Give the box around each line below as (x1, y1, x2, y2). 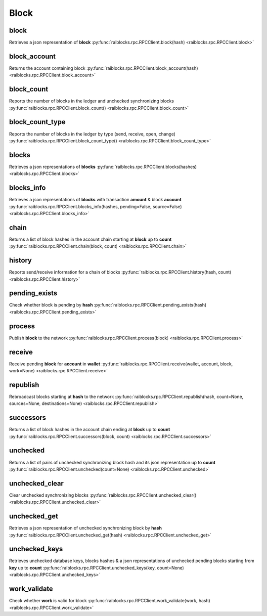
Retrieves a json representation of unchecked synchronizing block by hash (9, 525, 162, 531)
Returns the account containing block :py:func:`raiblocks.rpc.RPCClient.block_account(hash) (9, 65, 198, 71)
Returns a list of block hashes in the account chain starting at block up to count (9, 236, 172, 242)
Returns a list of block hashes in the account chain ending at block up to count (9, 427, 170, 433)
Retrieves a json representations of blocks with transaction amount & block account (9, 197, 181, 203)
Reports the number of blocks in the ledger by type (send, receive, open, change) (9, 131, 176, 137)
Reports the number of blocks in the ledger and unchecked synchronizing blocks (9, 98, 174, 104)
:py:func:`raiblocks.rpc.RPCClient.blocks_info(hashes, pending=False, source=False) (9, 203, 182, 210)
